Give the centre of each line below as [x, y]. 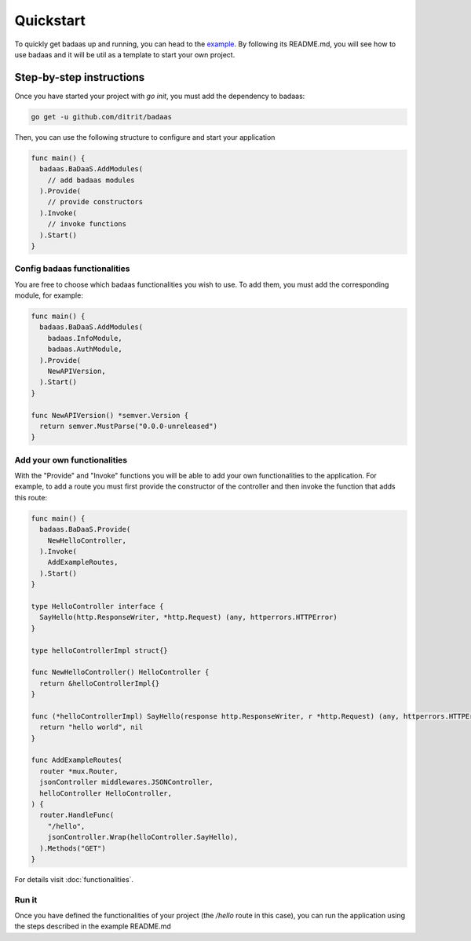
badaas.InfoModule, [85, 338]
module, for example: [49, 295]
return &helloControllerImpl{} [100, 683]
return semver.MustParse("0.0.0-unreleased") [128, 426]
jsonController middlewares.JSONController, [126, 782]
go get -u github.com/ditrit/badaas [102, 117]
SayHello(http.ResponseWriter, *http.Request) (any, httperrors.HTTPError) [188, 617]
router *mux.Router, [79, 771]
